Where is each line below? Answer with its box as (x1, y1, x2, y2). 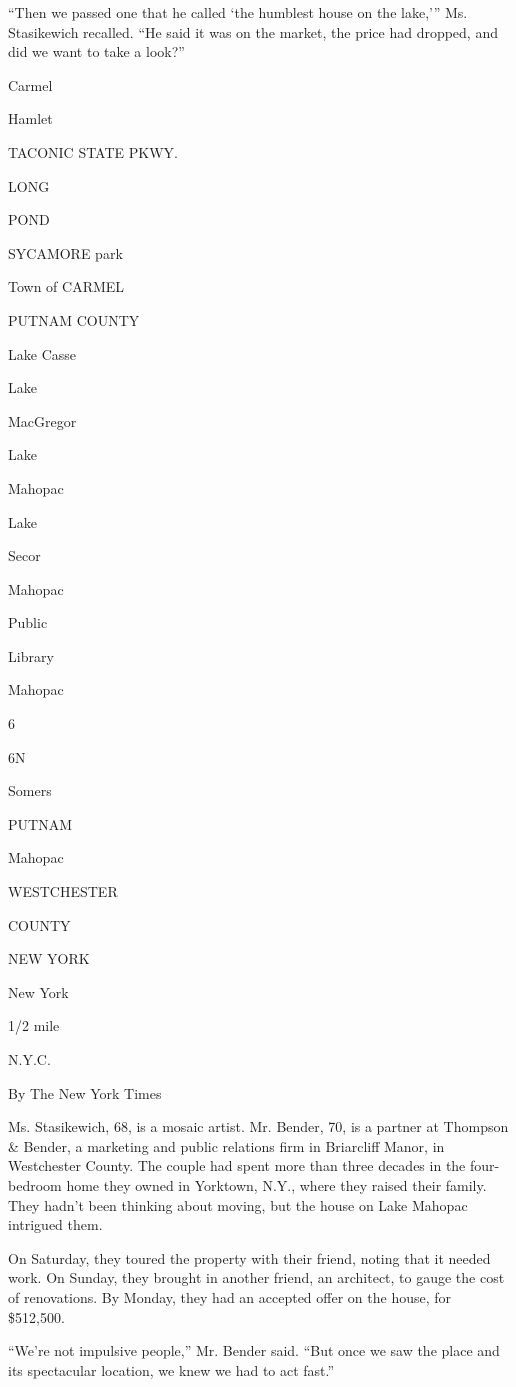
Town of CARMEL (8, 276, 125, 297)
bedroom (8, 1174, 62, 1195)
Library (8, 645, 54, 666)
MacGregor (8, 410, 77, 431)
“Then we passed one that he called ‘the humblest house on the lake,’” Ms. (8, 2, 468, 22)
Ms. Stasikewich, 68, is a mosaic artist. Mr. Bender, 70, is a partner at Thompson (8, 1116, 509, 1137)
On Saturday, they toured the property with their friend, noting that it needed (8, 1247, 491, 1268)
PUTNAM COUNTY (8, 309, 140, 330)
